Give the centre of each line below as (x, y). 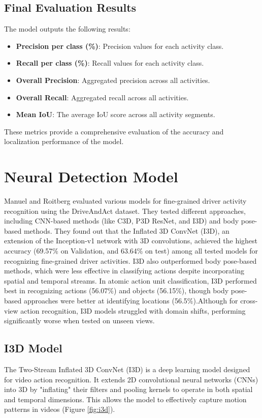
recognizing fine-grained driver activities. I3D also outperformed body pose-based (130, 260)
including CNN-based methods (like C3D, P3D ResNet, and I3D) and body (122, 221)
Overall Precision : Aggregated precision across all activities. (113, 80)
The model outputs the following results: (67, 29)
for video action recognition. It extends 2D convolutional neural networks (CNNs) (131, 379)
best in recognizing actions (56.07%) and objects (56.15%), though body (117, 290)
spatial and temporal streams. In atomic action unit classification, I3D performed (130, 280)
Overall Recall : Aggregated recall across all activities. (102, 97)
